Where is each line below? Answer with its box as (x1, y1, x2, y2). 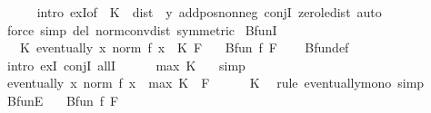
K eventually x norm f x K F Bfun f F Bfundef (19, 38, 349, 57)
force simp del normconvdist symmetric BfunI (6, 20, 277, 39)
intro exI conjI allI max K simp (6, 55, 246, 74)
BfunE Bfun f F (6, 90, 119, 109)
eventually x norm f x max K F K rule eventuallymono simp (6, 73, 425, 92)
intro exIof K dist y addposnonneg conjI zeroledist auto (36, 3, 382, 21)
